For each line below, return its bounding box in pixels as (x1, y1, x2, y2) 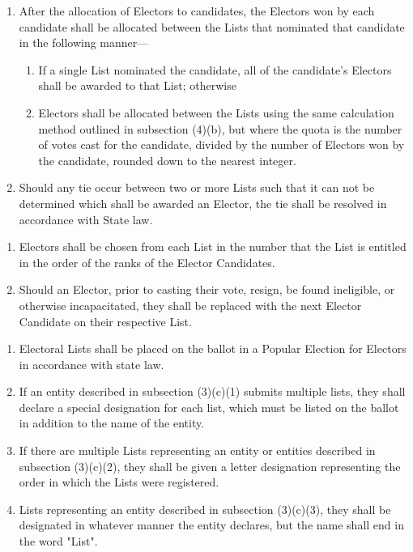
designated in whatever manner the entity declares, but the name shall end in (19, 516, 404, 533)
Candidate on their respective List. (19, 312, 192, 329)
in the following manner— (19, 34, 149, 51)
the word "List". (19, 533, 98, 550)
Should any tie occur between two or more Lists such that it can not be (19, 179, 375, 196)
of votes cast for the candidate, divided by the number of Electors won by (38, 136, 405, 153)
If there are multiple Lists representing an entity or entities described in (19, 442, 376, 459)
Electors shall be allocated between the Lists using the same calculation (38, 104, 394, 121)
